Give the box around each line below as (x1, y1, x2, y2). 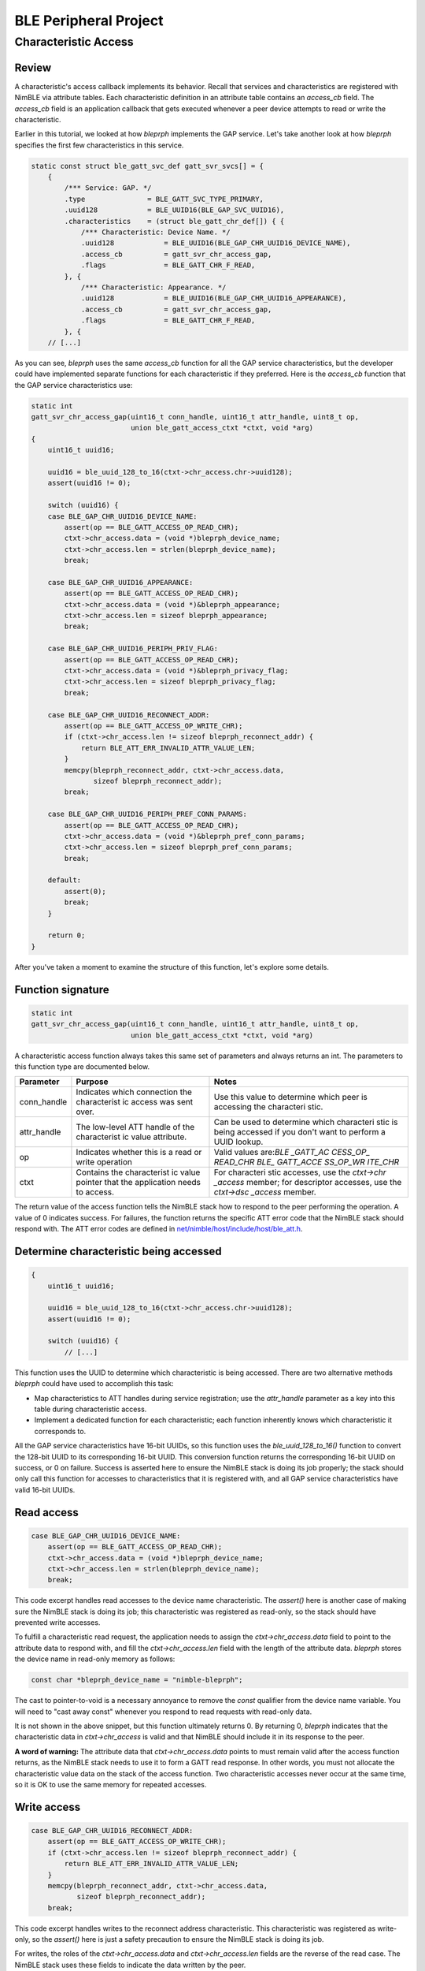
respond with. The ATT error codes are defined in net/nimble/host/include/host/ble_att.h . (14, 1224, 303, 1234)
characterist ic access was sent (76, 1097, 193, 1108)
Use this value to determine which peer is (213, 1092, 368, 1103)
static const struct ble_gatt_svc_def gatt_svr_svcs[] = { (31, 162, 264, 170)
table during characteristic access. (34, 1404, 147, 1414)
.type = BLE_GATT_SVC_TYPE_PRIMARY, (64, 194, 264, 203)
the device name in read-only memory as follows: (14, 1654, 176, 1664)
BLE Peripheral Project (14, 12, 164, 29)
